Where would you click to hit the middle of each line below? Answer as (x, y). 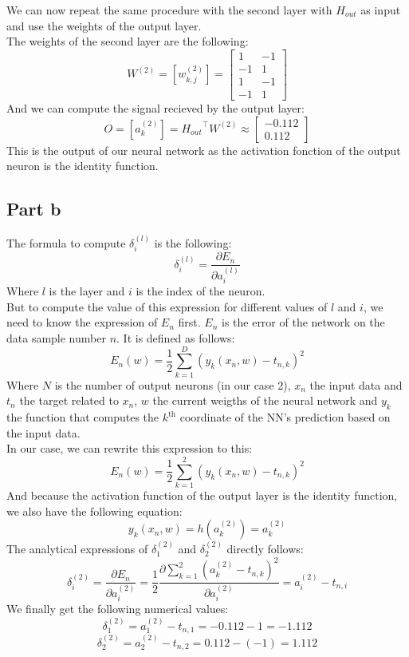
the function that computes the (83, 417)
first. (189, 322)
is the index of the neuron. (201, 291)
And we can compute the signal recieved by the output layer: (155, 107)
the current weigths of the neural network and (265, 400)
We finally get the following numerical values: (118, 609)
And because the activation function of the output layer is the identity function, (202, 495)
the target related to (69, 400)
